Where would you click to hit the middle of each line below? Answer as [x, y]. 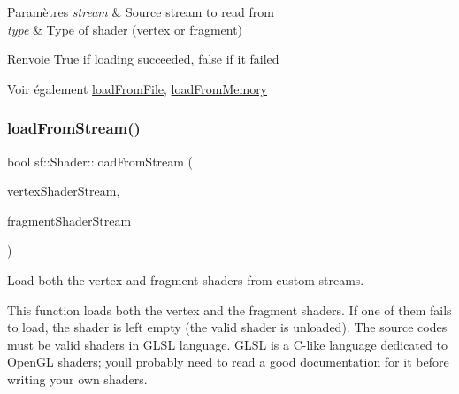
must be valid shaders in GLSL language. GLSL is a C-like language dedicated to [227, 344]
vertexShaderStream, [64, 191]
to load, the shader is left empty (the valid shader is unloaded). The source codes [227, 327]
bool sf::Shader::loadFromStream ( [100, 161]
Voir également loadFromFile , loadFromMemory [138, 88]
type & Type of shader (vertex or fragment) [125, 29]
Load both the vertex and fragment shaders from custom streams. [186, 279]
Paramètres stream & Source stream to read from [141, 12]
